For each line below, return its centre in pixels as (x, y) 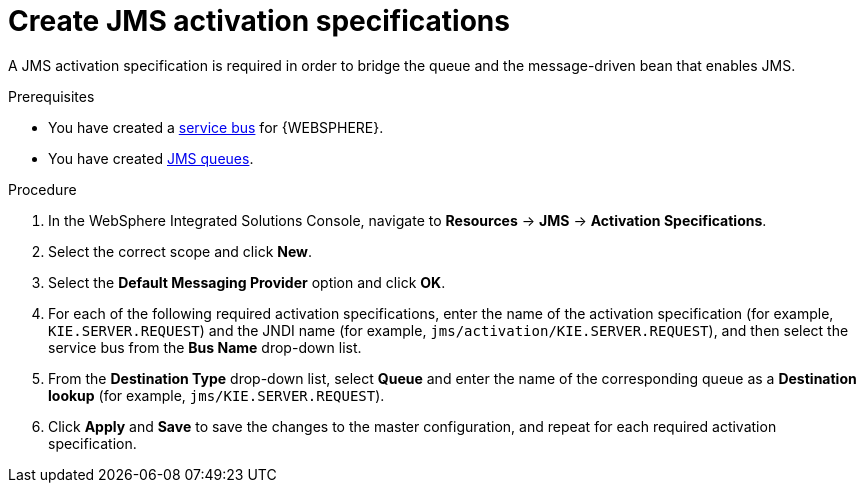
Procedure (42, 189)
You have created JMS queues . (151, 158)
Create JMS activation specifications (259, 21)
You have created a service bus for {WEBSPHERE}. (216, 127)
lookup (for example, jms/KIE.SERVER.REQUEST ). (216, 395)
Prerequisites (51, 96)
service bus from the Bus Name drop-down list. (205, 347)
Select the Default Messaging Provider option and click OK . (247, 282)
